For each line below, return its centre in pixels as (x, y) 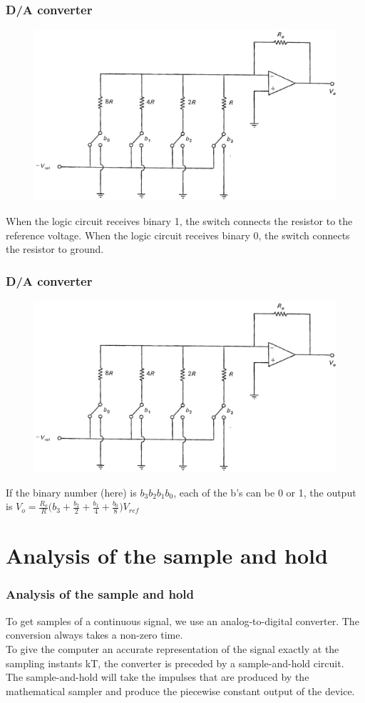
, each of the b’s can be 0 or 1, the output (265, 492)
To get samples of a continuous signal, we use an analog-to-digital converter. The (182, 620)
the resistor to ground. (55, 249)
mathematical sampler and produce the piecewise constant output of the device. (180, 690)
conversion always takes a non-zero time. (94, 635)
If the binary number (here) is (71, 492)
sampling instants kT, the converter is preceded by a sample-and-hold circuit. (175, 663)
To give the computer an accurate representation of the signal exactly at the (173, 648)
